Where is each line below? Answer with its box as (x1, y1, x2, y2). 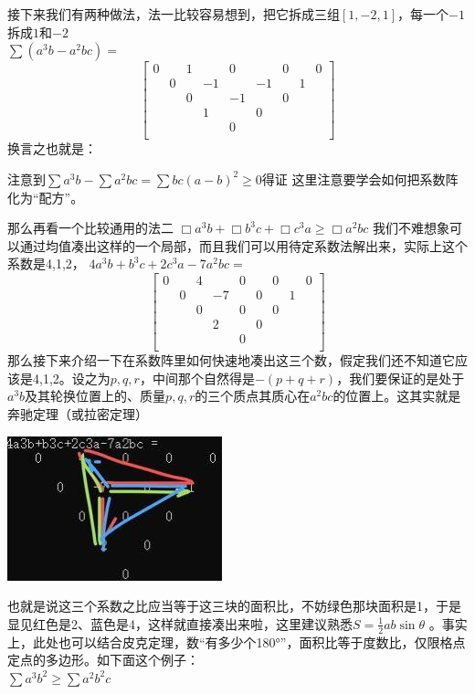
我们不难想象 (373, 218, 450, 237)
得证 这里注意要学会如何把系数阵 (261, 169, 459, 188)
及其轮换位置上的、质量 (25, 386, 166, 405)
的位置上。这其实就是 (332, 386, 461, 405)
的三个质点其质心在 (195, 386, 311, 405)
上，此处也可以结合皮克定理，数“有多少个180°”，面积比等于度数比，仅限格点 (7, 632, 466, 651)
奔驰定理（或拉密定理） (7, 404, 148, 423)
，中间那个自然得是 (139, 368, 255, 387)
